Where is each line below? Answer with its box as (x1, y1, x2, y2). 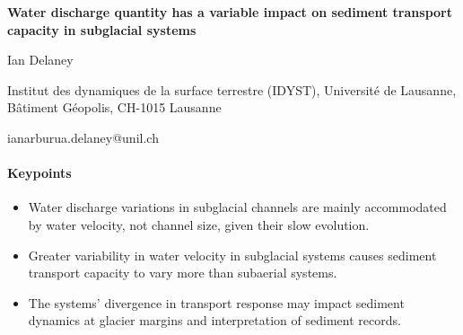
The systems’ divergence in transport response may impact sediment (28, 293, 405, 312)
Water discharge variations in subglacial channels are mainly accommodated (28, 198, 447, 216)
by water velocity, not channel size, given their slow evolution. (28, 215, 370, 234)
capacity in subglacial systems (7, 20, 197, 39)
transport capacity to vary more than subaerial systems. (28, 263, 337, 282)
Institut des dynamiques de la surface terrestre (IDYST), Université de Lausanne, (7, 80, 457, 99)
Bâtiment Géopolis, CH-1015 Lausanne (7, 98, 222, 117)
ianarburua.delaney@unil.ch (7, 128, 159, 146)
